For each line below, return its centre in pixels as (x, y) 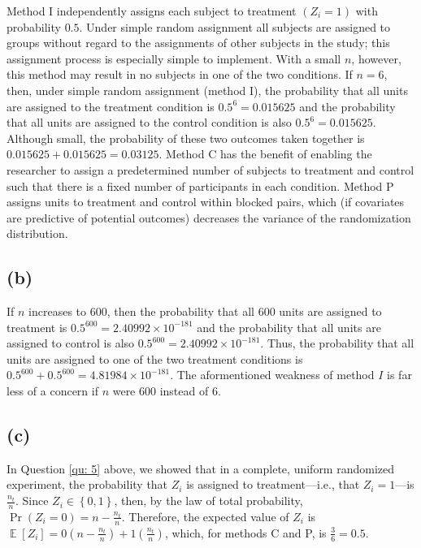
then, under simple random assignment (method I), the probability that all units (207, 90)
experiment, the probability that (87, 484)
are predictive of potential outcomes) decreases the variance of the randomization (209, 217)
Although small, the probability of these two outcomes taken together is (186, 138)
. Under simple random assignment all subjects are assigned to (235, 26)
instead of (184, 391)
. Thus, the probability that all (337, 343)
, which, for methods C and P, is (245, 532)
